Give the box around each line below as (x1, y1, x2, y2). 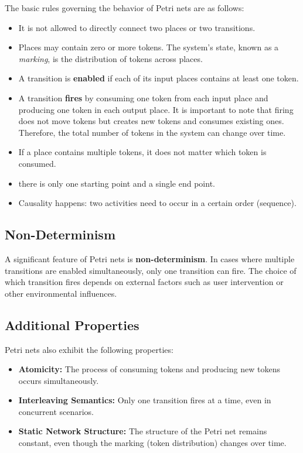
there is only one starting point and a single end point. (18, 177, 215, 189)
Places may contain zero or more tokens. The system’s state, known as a (18, 41, 279, 53)
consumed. (18, 157, 56, 169)
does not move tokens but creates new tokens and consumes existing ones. (18, 115, 284, 127)
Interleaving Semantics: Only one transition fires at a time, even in (18, 394, 271, 406)
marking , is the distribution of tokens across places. (18, 52, 203, 64)
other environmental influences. (5, 287, 117, 299)
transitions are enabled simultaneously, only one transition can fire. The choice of (5, 264, 297, 276)
